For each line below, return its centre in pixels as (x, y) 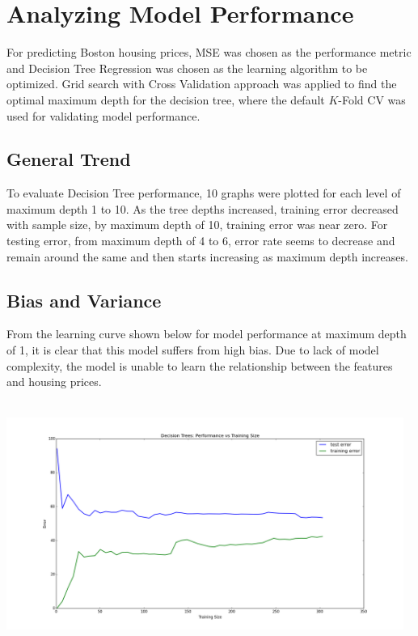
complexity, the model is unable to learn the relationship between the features (200, 365)
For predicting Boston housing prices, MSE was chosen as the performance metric (209, 52)
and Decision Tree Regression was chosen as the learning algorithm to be (187, 68)
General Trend (69, 159)
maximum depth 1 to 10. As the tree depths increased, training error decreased (203, 208)
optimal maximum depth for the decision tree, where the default (166, 99)
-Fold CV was (372, 99)
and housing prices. (54, 382)
